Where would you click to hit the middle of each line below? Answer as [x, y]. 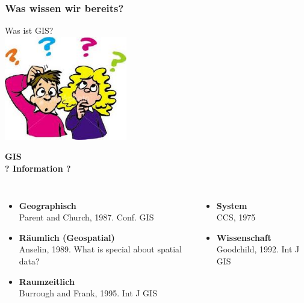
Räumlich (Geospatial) [67, 237]
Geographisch [48, 205]
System [232, 205]
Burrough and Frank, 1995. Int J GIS [88, 293]
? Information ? [38, 168]
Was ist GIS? [29, 30]
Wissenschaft [244, 237]
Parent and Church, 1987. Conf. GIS [86, 217]
